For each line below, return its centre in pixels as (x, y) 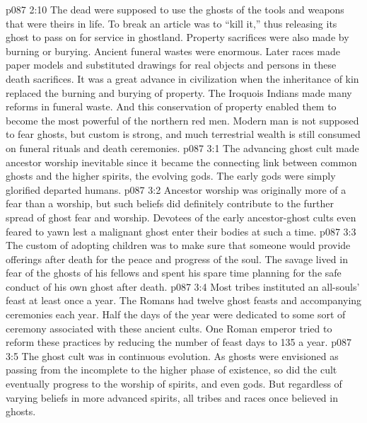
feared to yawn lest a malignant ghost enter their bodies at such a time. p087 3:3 (181, 231)
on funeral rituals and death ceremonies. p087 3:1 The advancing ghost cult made (182, 147)
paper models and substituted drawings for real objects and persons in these (171, 65)
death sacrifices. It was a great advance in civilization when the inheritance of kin (182, 78)
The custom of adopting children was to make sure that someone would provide (178, 245)
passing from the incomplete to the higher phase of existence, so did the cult (171, 370)
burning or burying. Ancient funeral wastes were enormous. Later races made (173, 51)
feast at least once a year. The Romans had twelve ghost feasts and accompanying (184, 300)
